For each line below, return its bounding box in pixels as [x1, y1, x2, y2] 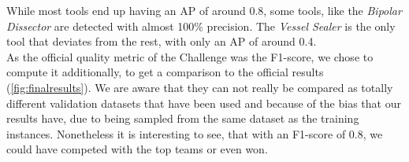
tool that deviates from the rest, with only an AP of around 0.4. [6, 33, 317, 50]
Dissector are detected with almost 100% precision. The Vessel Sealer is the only [6, 17, 396, 34]
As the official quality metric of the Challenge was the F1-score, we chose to [6, 48, 374, 64]
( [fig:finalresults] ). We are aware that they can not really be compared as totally [6, 79, 393, 95]
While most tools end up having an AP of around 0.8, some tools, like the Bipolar [6, 2, 402, 18]
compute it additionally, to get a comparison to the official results [6, 64, 324, 80]
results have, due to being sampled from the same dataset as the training [6, 110, 359, 127]
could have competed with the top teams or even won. [6, 141, 268, 157]
